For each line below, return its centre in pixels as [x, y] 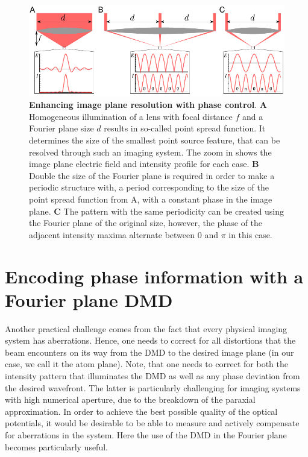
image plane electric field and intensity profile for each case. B [144, 164]
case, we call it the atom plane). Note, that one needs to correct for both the [146, 364]
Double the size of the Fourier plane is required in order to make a [152, 175]
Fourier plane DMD [89, 299]
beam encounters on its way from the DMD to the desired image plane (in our [149, 352]
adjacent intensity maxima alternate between [112, 234]
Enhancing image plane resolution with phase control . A [148, 105]
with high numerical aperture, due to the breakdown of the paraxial [130, 399]
